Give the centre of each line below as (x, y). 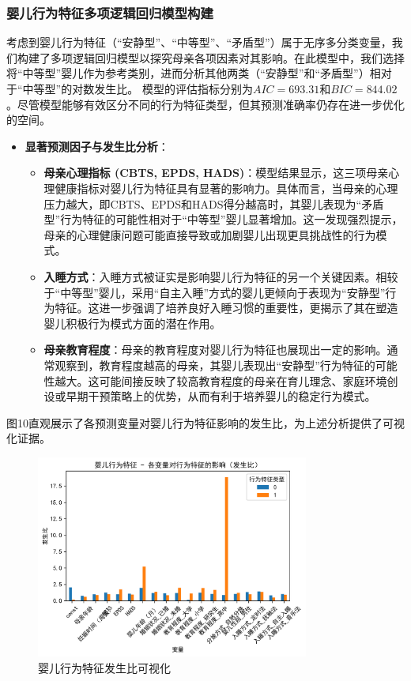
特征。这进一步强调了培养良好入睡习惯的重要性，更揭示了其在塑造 (226, 308)
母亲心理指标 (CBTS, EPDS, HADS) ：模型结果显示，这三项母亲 (216, 173)
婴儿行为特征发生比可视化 (104, 667)
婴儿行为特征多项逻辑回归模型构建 (110, 12)
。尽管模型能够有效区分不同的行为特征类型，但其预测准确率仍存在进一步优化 (205, 104)
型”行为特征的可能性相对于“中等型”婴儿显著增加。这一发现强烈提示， (223, 219)
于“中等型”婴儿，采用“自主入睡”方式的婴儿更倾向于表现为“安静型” (215, 292)
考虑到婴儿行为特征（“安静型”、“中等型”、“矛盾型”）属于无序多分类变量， (199, 42)
